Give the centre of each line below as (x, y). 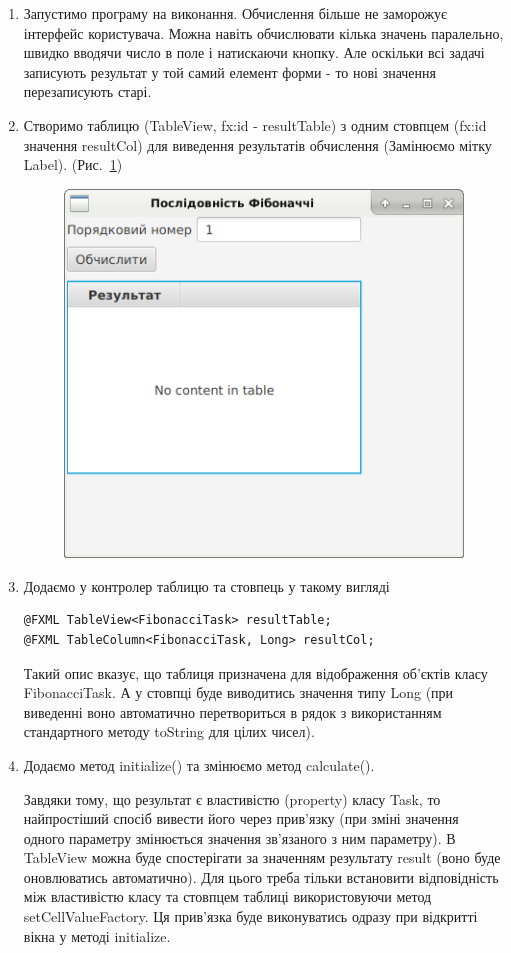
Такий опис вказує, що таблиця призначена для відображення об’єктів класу (255, 672)
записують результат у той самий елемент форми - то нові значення (229, 71)
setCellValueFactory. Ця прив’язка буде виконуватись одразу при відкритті (250, 916)
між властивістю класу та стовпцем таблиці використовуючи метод (227, 896)
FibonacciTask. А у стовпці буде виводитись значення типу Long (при (238, 692)
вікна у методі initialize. (97, 935)
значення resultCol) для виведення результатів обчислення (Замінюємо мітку (257, 144)
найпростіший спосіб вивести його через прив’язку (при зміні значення (241, 818)
